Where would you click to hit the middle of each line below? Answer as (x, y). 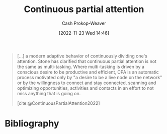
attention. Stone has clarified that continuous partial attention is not (87, 61)
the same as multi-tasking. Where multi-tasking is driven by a (80, 66)
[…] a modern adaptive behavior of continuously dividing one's (82, 56)
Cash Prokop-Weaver (84, 23)
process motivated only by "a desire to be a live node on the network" (90, 77)
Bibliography (32, 124)
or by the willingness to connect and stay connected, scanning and (87, 83)
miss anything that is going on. (49, 93)
